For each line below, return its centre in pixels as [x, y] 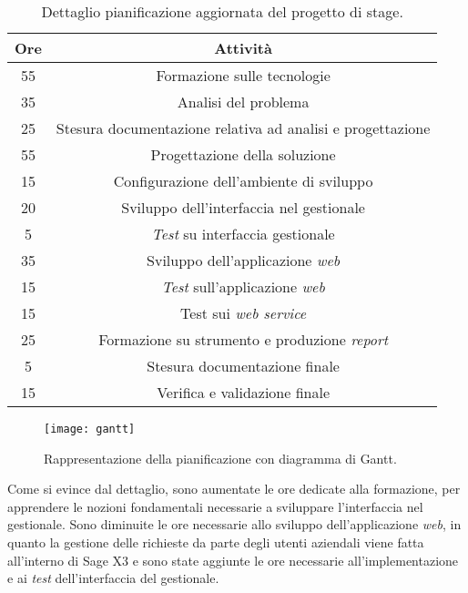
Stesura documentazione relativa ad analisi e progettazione [243, 128]
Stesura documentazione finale [243, 366]
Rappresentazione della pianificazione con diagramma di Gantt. [220, 458]
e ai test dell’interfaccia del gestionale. [113, 578]
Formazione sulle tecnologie [243, 75]
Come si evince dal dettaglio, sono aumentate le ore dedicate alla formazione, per [234, 489]
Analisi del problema [243, 102]
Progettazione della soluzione [243, 154]
